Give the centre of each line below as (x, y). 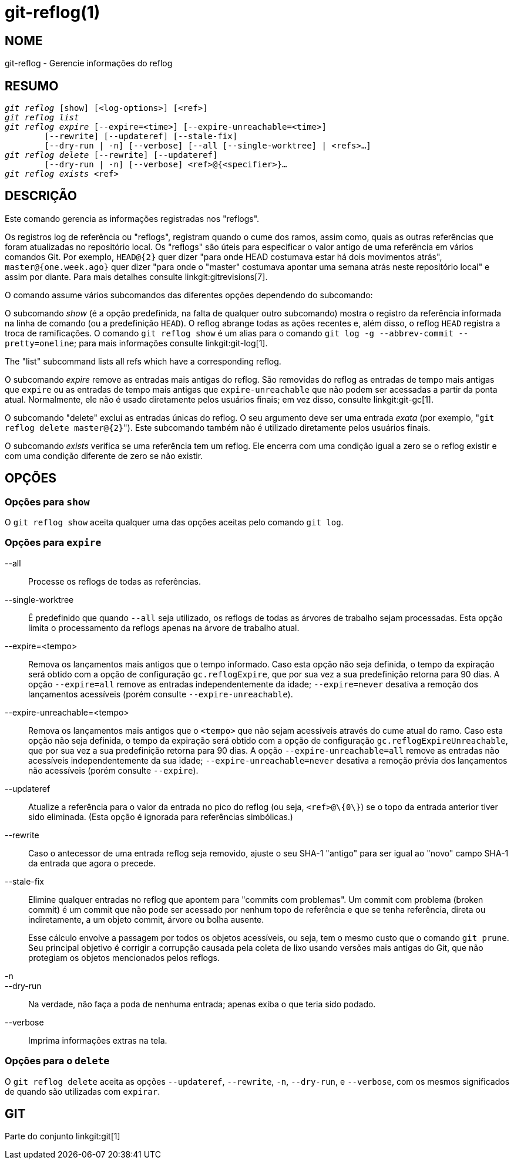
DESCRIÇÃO (41, 196)
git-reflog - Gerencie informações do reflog (89, 63)
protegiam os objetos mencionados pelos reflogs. (124, 957)
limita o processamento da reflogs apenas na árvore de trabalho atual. (164, 627)
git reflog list (42, 118)
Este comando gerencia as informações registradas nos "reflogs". (132, 218)
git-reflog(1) (53, 12)
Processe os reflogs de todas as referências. (115, 581)
